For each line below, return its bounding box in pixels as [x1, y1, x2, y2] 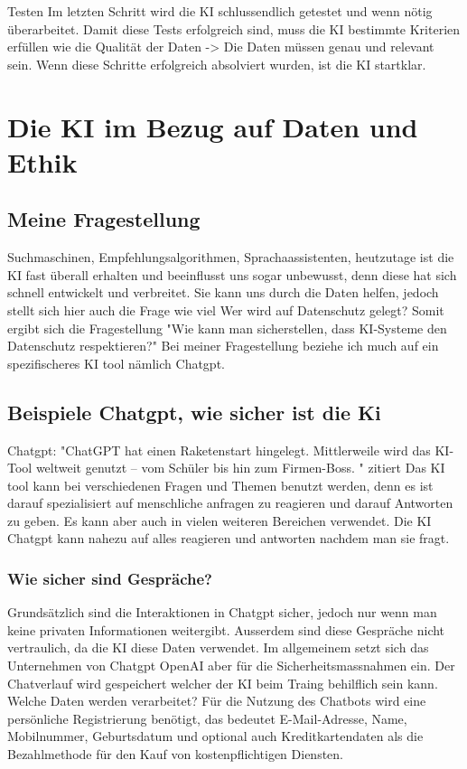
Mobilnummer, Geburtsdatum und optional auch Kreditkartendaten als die [7, 727, 424, 746]
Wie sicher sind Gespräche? [7, 567, 212, 589]
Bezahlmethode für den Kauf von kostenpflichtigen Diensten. [7, 745, 343, 764]
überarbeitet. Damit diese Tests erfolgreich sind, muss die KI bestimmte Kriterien [7, 19, 461, 38]
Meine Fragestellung [7, 205, 201, 233]
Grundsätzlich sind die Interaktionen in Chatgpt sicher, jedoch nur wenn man [7, 603, 437, 622]
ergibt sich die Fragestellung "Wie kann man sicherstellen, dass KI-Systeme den [7, 318, 447, 337]
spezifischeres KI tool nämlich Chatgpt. [7, 353, 225, 372]
